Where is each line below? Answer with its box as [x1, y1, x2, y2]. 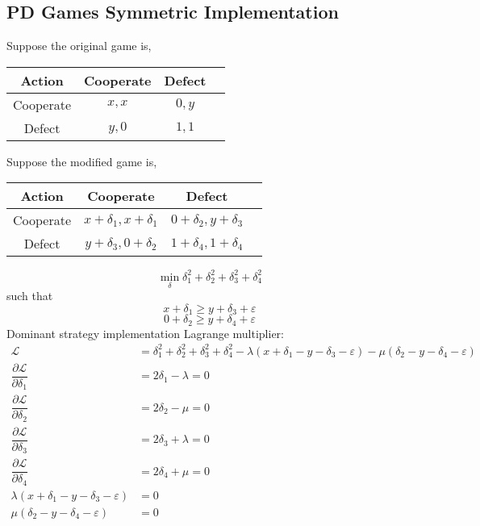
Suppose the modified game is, [6, 152, 157, 169]
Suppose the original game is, [6, 37, 152, 54]
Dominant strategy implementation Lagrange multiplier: [6, 324, 284, 341]
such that [6, 287, 53, 304]
